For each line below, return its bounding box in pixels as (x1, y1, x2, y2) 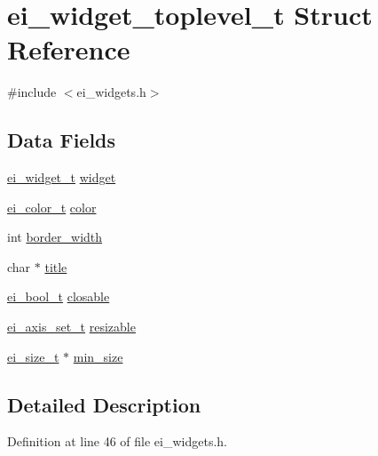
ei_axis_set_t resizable (7, 317, 136, 336)
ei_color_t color (7, 197, 97, 216)
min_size (73, 347, 123, 365)
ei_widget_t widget (7, 168, 116, 187)
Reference (7, 31, 130, 68)
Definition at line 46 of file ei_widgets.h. (7, 432, 228, 451)
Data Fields (7, 126, 116, 154)
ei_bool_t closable (7, 287, 110, 306)
